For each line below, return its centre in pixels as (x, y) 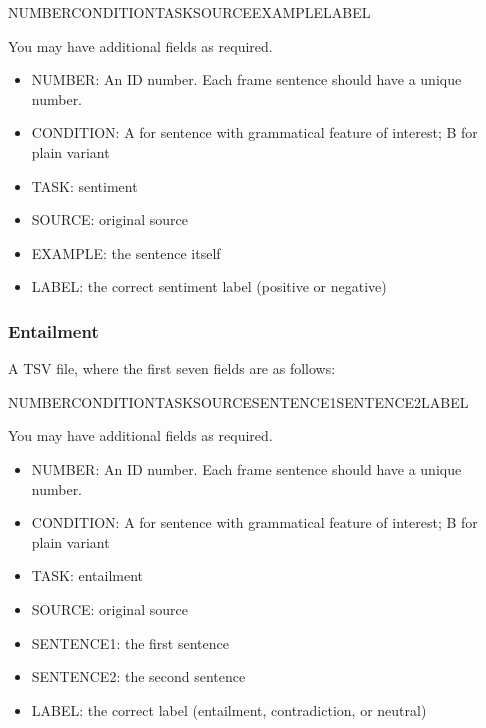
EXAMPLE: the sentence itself (126, 252)
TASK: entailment (87, 575)
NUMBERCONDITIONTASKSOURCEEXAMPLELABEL (189, 12)
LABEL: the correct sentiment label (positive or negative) (209, 286)
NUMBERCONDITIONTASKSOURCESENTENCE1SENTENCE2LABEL (238, 401)
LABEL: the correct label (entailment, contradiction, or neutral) (229, 709)
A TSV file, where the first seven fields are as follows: (172, 368)
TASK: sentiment (84, 185)
